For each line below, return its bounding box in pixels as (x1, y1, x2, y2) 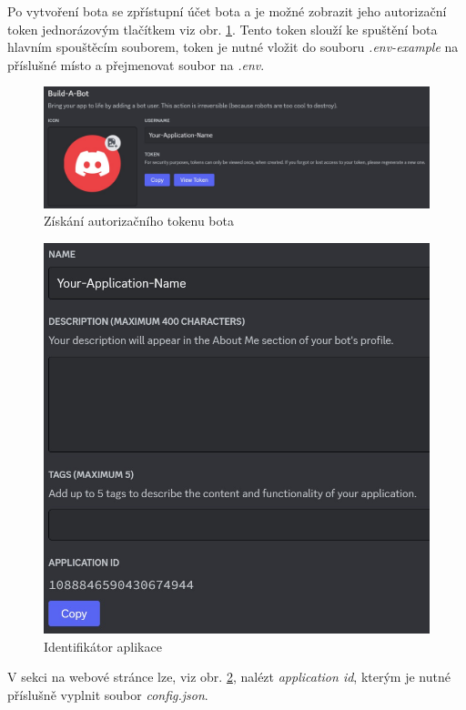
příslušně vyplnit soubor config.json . (7, 685, 208, 704)
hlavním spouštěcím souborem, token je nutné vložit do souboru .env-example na (7, 37, 459, 56)
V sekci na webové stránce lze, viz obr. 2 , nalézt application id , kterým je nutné (7, 667, 451, 686)
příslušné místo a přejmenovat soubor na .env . (7, 55, 265, 74)
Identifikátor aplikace (44, 636, 162, 655)
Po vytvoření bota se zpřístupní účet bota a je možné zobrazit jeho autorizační (7, 2, 447, 20)
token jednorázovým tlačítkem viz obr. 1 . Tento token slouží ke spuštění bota (7, 19, 438, 38)
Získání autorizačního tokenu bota (44, 211, 234, 230)
